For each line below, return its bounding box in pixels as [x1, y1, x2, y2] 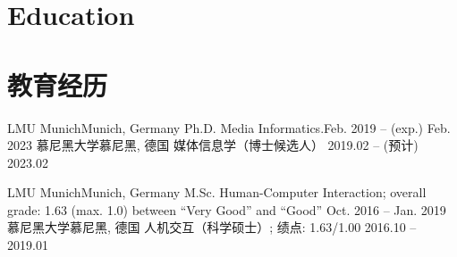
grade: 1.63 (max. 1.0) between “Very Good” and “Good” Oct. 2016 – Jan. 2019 [7, 200, 446, 219]
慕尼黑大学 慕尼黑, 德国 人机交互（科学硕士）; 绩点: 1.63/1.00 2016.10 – [7, 218, 417, 236]
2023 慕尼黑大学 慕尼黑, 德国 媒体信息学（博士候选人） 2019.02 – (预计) [7, 136, 419, 154]
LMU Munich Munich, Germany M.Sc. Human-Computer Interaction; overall [7, 183, 427, 202]
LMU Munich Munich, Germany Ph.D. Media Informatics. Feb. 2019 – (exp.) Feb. [7, 118, 451, 137]
